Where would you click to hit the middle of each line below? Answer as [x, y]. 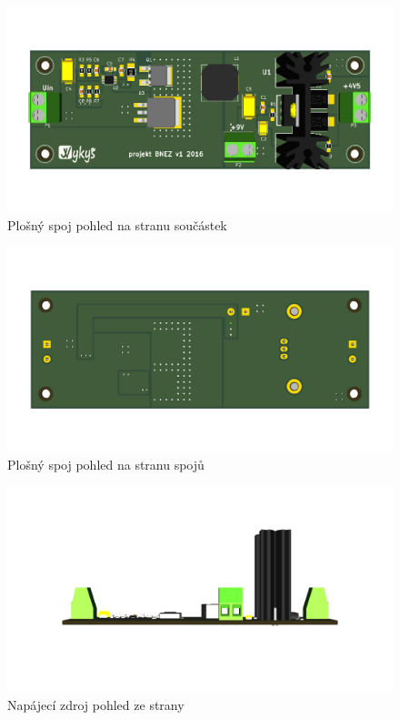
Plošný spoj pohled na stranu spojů [106, 465]
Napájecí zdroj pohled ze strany [96, 704]
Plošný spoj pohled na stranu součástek [117, 224]
